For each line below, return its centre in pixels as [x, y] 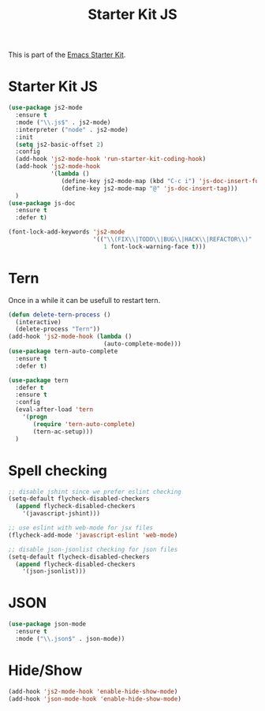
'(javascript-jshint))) [62, 514]
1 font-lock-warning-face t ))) [155, 246]
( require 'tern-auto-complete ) [84, 424]
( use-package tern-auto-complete [63, 352]
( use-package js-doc [42, 203]
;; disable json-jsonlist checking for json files [93, 549]
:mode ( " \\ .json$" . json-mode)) [70, 638]
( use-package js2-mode [45, 108]
